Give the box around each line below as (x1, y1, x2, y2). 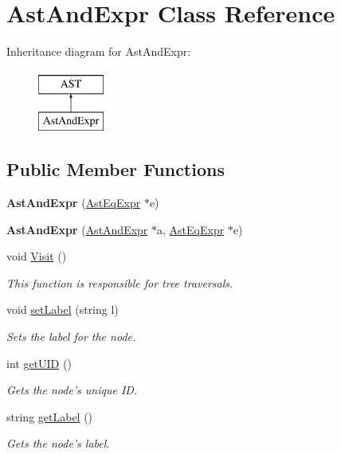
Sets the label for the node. (6, 328, 136, 345)
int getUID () (6, 354, 72, 371)
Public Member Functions (6, 157, 225, 182)
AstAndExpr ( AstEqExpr (6, 194, 141, 211)
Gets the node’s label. (6, 435, 110, 452)
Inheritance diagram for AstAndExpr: (6, 43, 191, 60)
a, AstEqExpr (157, 221, 225, 237)
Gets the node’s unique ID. (6, 382, 138, 398)
